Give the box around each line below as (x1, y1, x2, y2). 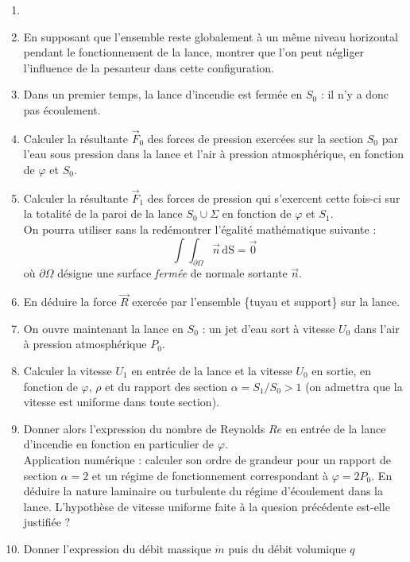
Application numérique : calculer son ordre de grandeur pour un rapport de (23, 451, 391, 467)
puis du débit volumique (228, 540, 346, 556)
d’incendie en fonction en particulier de (23, 436, 215, 452)
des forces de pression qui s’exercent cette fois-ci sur (147, 189, 400, 206)
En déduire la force (23, 293, 117, 310)
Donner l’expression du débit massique (23, 540, 211, 556)
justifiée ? (23, 514, 71, 530)
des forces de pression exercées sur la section (147, 130, 364, 146)
